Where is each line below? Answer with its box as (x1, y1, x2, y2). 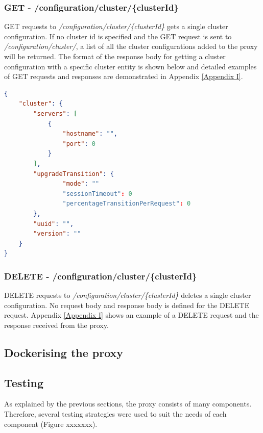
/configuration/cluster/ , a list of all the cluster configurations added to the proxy (4, 41, 258, 52)
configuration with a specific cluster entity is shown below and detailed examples (4, 61, 257, 71)
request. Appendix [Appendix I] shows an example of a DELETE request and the (4, 310, 259, 320)
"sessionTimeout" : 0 (62, 190, 132, 197)
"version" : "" (33, 230, 81, 238)
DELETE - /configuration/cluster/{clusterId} (4, 269, 197, 282)
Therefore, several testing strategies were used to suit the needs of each (4, 409, 227, 419)
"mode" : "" (62, 180, 100, 188)
